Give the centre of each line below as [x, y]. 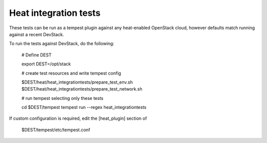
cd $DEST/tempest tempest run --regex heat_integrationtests [84, 107]
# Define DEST [37, 55]
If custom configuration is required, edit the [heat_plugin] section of [78, 118]
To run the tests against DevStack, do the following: [62, 44]
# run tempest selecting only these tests [63, 98]
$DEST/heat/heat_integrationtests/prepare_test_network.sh [82, 89]
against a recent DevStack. [37, 34]
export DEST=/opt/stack [46, 64]
